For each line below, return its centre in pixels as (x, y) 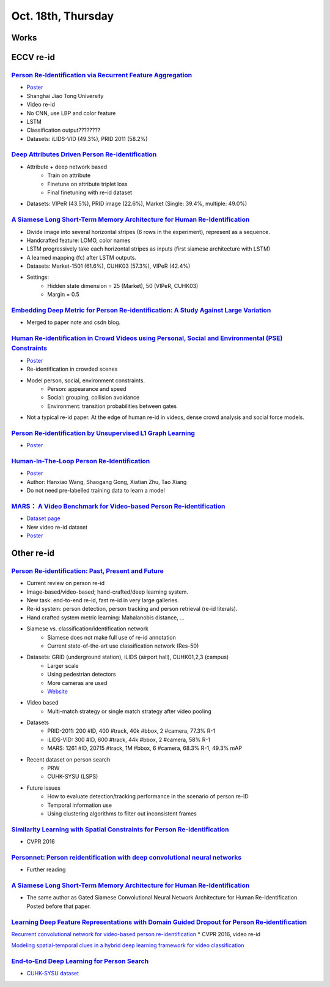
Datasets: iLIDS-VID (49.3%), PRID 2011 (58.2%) (87, 138)
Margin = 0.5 (63, 295)
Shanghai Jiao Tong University (65, 96)
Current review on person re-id (66, 583)
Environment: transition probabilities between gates (112, 406)
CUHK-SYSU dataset (53, 974)
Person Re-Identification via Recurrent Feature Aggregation (102, 75)
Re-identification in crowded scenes (72, 369)
